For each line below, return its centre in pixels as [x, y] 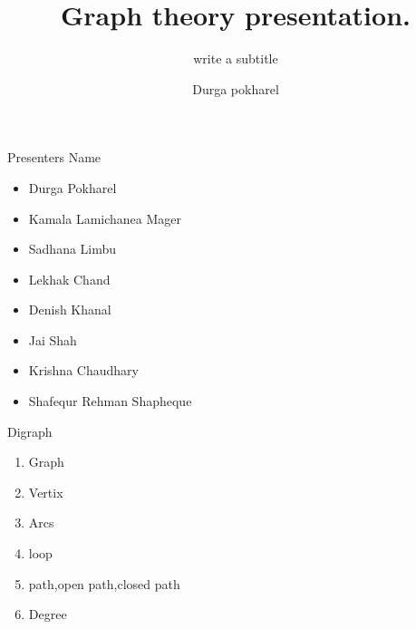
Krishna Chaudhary [83, 370]
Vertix [46, 492]
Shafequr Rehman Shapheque [110, 401]
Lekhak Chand [69, 279]
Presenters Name [54, 157]
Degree [48, 614]
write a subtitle [236, 58]
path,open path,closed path [104, 583]
